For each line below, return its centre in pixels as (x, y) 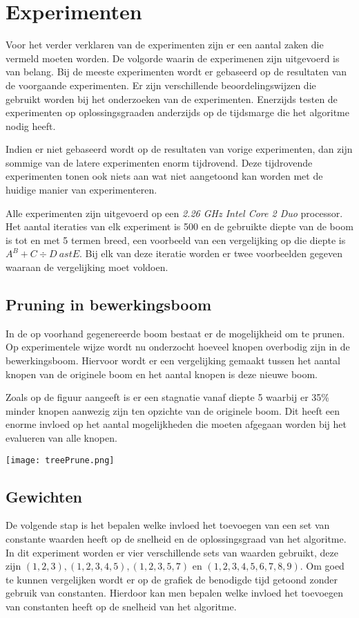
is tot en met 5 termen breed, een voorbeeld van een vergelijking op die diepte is (176, 240)
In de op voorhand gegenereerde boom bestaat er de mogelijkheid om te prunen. (175, 333)
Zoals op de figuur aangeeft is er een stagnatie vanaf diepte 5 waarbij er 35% (167, 397)
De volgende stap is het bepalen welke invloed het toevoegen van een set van (168, 525)
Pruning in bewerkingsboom (109, 305)
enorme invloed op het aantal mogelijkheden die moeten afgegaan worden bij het (176, 424)
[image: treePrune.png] (60, 460)
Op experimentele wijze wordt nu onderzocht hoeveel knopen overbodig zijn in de (178, 347)
